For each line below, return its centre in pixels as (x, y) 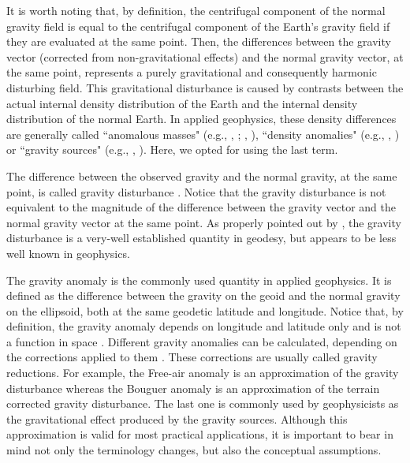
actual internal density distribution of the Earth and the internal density (182, 103)
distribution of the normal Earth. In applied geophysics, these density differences (201, 119)
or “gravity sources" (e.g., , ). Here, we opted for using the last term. (172, 149)
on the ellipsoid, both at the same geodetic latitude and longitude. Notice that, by (205, 310)
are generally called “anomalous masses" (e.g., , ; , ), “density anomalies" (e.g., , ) (203, 134)
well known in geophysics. (68, 253)
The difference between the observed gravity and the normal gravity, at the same (202, 175)
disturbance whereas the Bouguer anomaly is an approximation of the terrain (193, 388)
